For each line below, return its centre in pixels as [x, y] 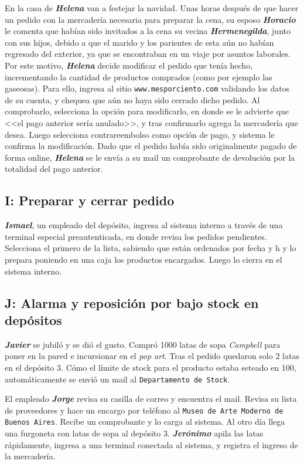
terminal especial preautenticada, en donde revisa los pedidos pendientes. [136, 236]
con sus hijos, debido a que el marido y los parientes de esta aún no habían [139, 42]
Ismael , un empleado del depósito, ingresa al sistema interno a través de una [144, 225]
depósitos [33, 319]
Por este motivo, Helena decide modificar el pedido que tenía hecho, [129, 65]
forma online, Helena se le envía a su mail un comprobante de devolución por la [150, 157]
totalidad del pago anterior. [54, 169]
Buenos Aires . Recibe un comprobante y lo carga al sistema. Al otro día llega [145, 421]
